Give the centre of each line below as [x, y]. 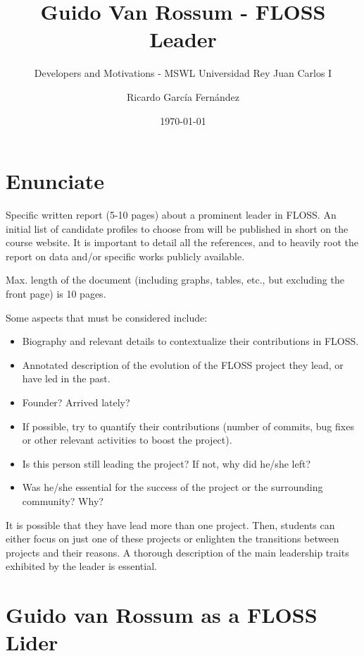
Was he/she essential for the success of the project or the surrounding [172, 487]
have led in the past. [66, 378]
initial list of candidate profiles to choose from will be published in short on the [177, 228]
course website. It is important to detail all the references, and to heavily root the [182, 242]
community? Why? [63, 500]
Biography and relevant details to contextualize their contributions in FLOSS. [190, 341]
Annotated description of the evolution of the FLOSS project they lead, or [183, 364]
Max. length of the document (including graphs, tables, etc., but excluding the [175, 280]
